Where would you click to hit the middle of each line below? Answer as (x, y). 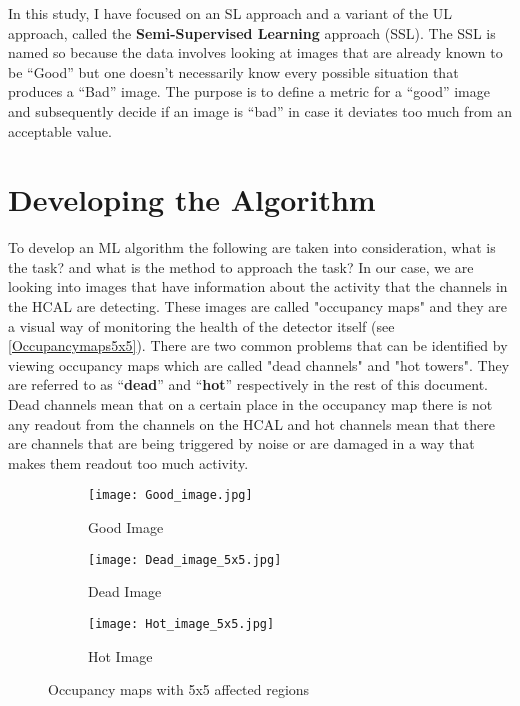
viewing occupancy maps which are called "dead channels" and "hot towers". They (259, 364)
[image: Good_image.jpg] (170, 495)
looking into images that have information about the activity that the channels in (258, 286)
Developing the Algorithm (192, 199)
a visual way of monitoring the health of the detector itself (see (201, 325)
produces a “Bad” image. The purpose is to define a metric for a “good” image (249, 91)
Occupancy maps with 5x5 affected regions (179, 689)
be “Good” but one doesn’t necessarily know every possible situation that (233, 71)
